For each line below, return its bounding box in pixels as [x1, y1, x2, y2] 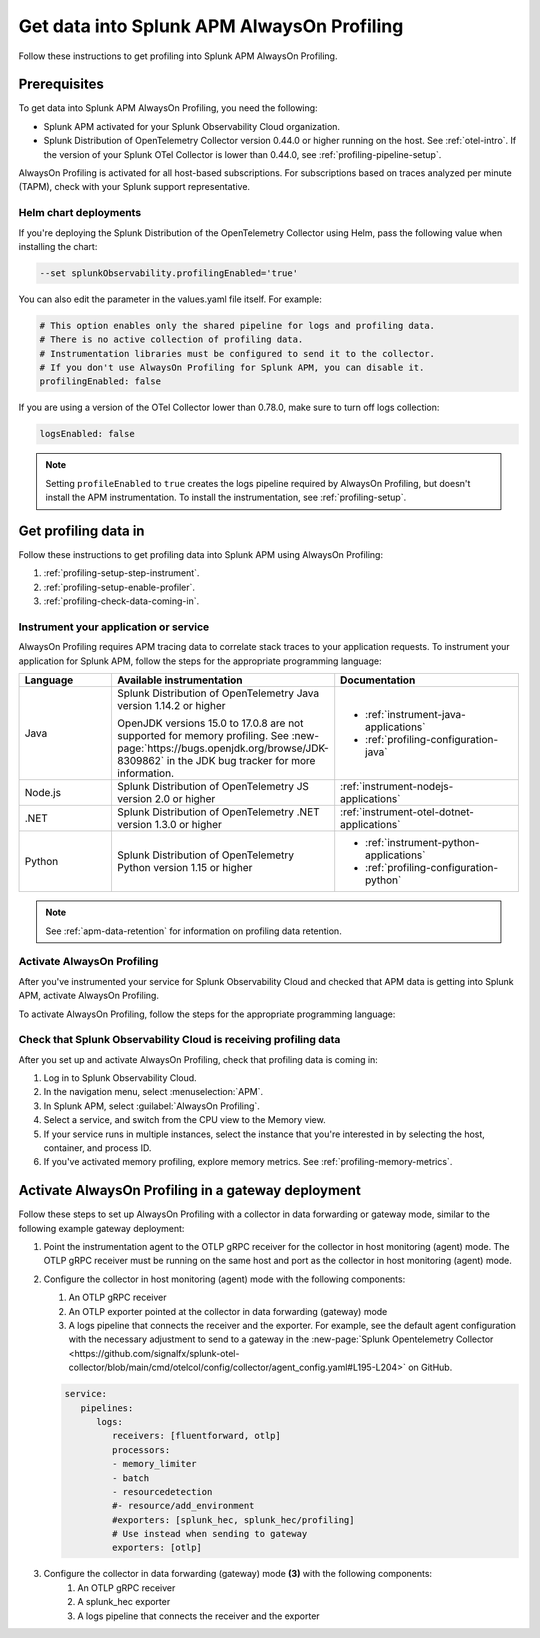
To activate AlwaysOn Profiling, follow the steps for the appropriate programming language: [18, 1008, 396, 1020]
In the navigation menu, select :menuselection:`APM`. [43, 1086, 264, 1098]
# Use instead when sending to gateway [111, 1528, 308, 1540]
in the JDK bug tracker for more [166, 754, 316, 768]
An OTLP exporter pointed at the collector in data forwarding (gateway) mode [68, 1305, 388, 1317]
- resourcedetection [111, 1486, 213, 1497]
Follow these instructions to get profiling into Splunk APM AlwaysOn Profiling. [18, 50, 338, 62]
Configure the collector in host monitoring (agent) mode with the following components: [43, 1273, 406, 1285]
